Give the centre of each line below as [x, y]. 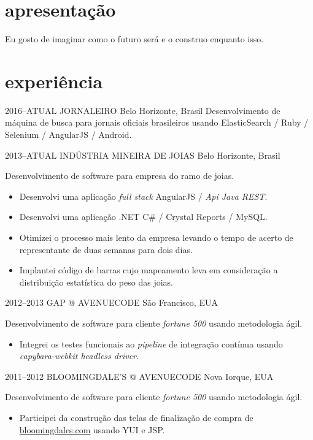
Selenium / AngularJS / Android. [68, 135]
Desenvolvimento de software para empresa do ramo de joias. [120, 176]
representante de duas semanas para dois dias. [106, 249]
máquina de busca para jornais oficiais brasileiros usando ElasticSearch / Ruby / [157, 122]
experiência [54, 81]
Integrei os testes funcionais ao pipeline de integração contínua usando [151, 343]
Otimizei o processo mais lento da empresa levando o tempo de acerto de [156, 237]
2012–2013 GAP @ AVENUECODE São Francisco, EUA [111, 302]
